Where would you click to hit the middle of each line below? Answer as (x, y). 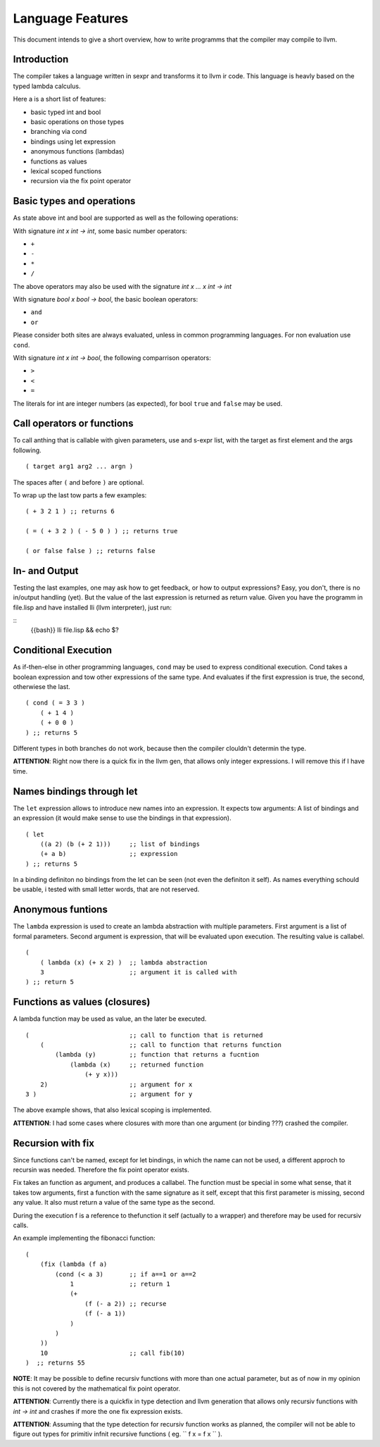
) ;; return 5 (50, 982)
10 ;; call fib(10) (113, 1353)
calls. (21, 1225)
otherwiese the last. (42, 687)
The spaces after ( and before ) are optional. (78, 482)
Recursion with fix (54, 1143)
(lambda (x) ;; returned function (137, 1064)
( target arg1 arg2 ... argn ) (80, 466)
